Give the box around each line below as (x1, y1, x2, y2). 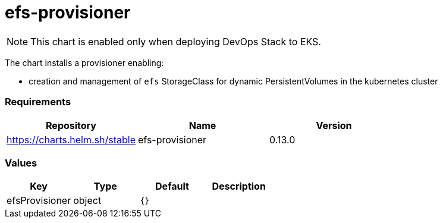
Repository (46, 119, 96, 131)
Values (5, 156, 37, 169)
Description (212, 180, 266, 193)
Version (316, 119, 352, 131)
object (73, 194, 102, 207)
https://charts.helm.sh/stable (7, 133, 136, 146)
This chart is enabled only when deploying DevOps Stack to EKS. (30, 35, 321, 48)
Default (155, 180, 189, 193)
